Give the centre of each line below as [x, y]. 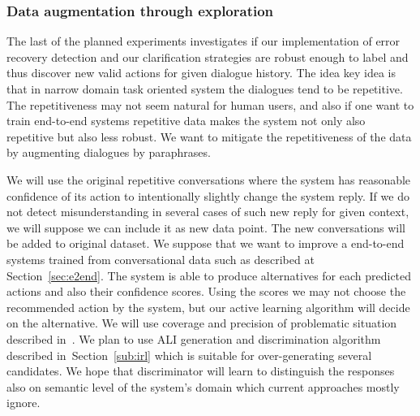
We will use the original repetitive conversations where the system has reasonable [209, 179]
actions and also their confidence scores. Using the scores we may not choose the [206, 291]
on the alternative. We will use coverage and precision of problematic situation [202, 323]
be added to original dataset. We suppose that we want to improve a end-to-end [206, 243]
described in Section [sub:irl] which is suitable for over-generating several [189, 355]
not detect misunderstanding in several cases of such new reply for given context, [208, 212]
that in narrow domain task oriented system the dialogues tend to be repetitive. [205, 89]
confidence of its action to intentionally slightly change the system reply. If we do [208, 195]
